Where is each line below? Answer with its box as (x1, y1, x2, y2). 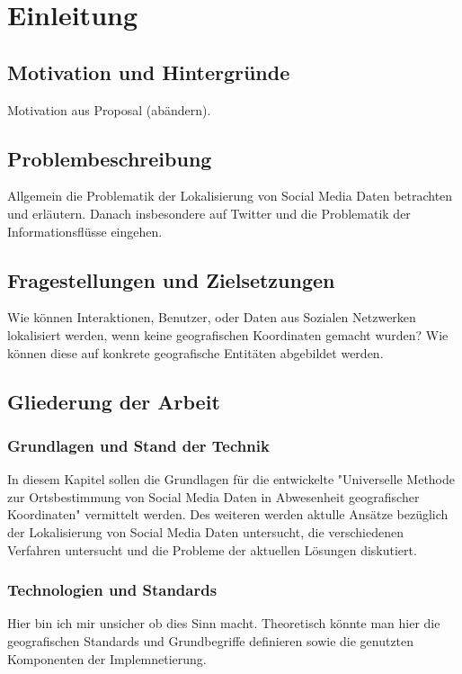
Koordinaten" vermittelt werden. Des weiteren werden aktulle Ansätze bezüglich (7, 505, 449, 524)
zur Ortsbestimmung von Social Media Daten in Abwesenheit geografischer (7, 487, 420, 506)
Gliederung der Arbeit (7, 387, 220, 415)
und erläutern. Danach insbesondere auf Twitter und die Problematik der (7, 203, 411, 222)
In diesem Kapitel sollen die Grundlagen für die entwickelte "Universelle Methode (7, 470, 456, 489)
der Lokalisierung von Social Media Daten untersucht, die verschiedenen (7, 522, 404, 541)
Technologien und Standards (7, 579, 218, 601)
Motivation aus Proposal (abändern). (7, 100, 211, 119)
